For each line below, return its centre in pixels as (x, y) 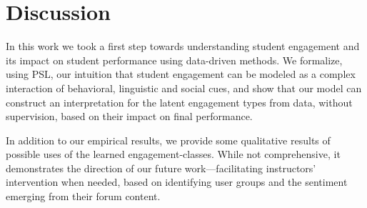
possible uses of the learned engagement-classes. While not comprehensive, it (173, 154)
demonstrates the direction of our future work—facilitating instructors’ (161, 168)
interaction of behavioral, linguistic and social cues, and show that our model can (184, 88)
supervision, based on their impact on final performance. (129, 116)
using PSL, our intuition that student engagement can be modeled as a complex (181, 74)
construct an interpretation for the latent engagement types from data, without (179, 102)
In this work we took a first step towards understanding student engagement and (183, 46)
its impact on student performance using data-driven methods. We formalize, (174, 60)
